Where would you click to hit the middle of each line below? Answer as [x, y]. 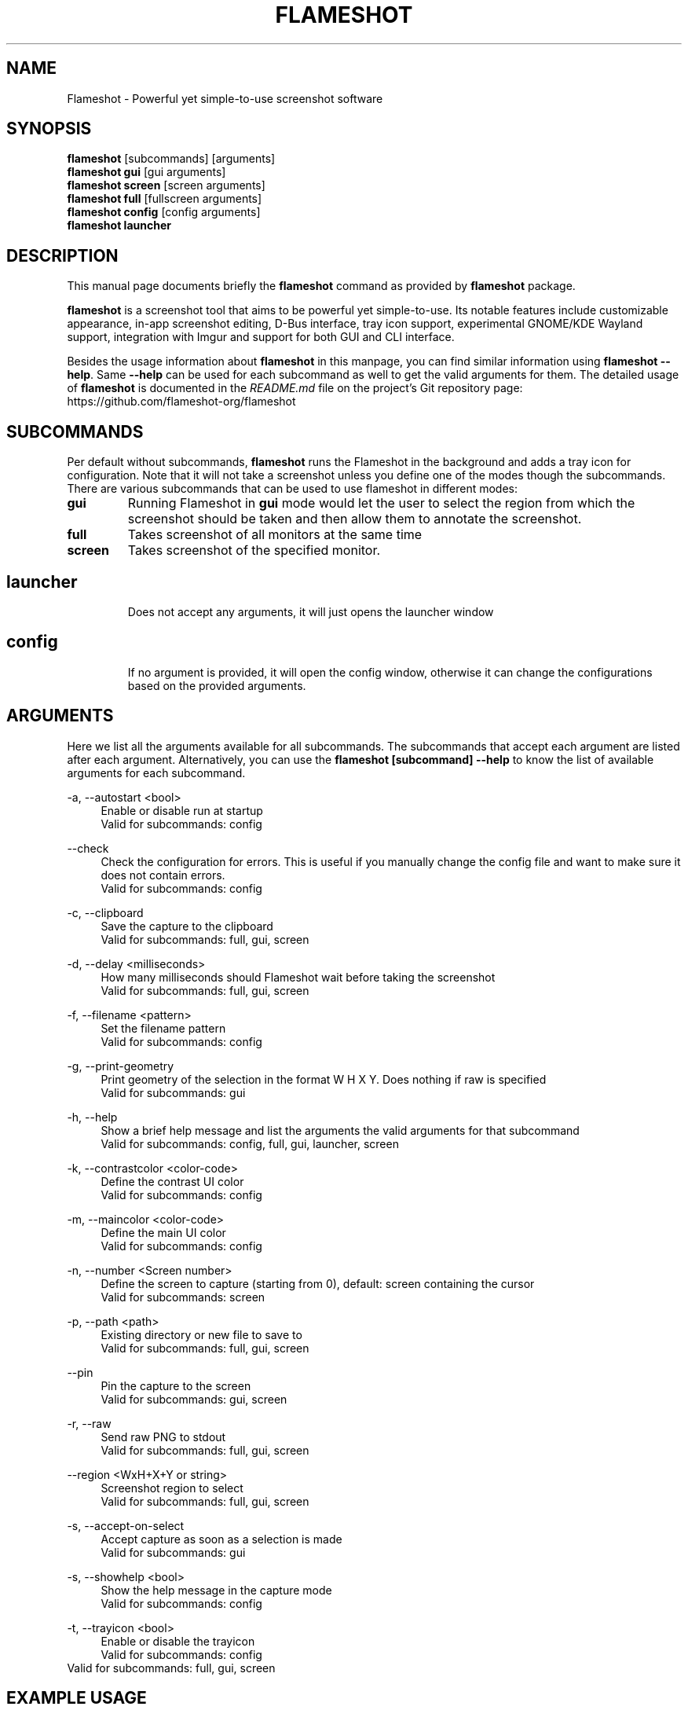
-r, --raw [89, 1423]
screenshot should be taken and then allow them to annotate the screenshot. [355, 519]
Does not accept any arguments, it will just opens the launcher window [311, 611]
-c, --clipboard [105, 912]
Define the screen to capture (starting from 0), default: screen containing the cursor [318, 1283]
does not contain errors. [163, 875]
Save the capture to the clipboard [187, 926]
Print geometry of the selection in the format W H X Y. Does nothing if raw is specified [324, 1079]
